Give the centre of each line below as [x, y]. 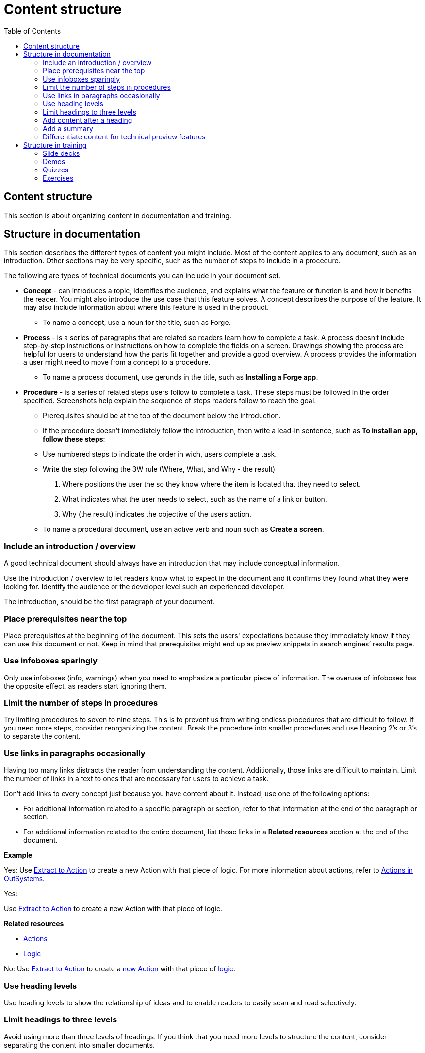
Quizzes [56, 170]
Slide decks [61, 153]
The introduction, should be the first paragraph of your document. [109, 602]
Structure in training [55, 145]
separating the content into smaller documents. [79, 1045]
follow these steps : [74, 439]
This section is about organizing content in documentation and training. [118, 215]
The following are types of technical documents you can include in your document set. [142, 276]
